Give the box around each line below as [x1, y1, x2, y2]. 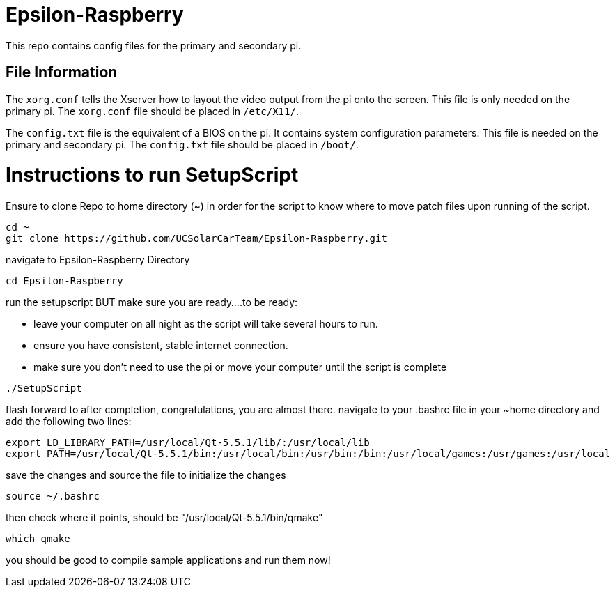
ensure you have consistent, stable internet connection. [33, 339, 288, 352]
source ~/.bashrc [6, 491, 100, 502]
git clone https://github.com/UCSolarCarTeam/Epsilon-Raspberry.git [6, 233, 387, 245]
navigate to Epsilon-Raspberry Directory [6, 254, 190, 266]
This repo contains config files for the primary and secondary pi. [6, 39, 302, 52]
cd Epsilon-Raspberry [6, 275, 123, 287]
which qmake [6, 533, 70, 545]
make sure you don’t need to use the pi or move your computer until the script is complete [33, 361, 447, 373]
